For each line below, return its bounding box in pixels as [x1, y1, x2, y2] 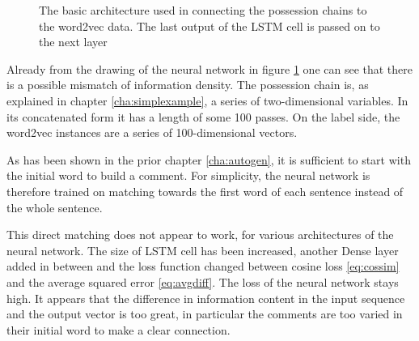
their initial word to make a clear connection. [6, 321, 231, 338]
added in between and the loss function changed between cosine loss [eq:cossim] [6, 258, 400, 275]
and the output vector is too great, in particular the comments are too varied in [6, 305, 403, 322]
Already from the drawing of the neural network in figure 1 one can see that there [6, 60, 413, 77]
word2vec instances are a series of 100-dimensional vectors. [6, 124, 298, 141]
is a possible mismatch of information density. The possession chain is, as [6, 76, 369, 93]
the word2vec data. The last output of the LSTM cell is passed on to [39, 17, 380, 34]
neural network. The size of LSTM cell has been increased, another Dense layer [6, 241, 399, 258]
